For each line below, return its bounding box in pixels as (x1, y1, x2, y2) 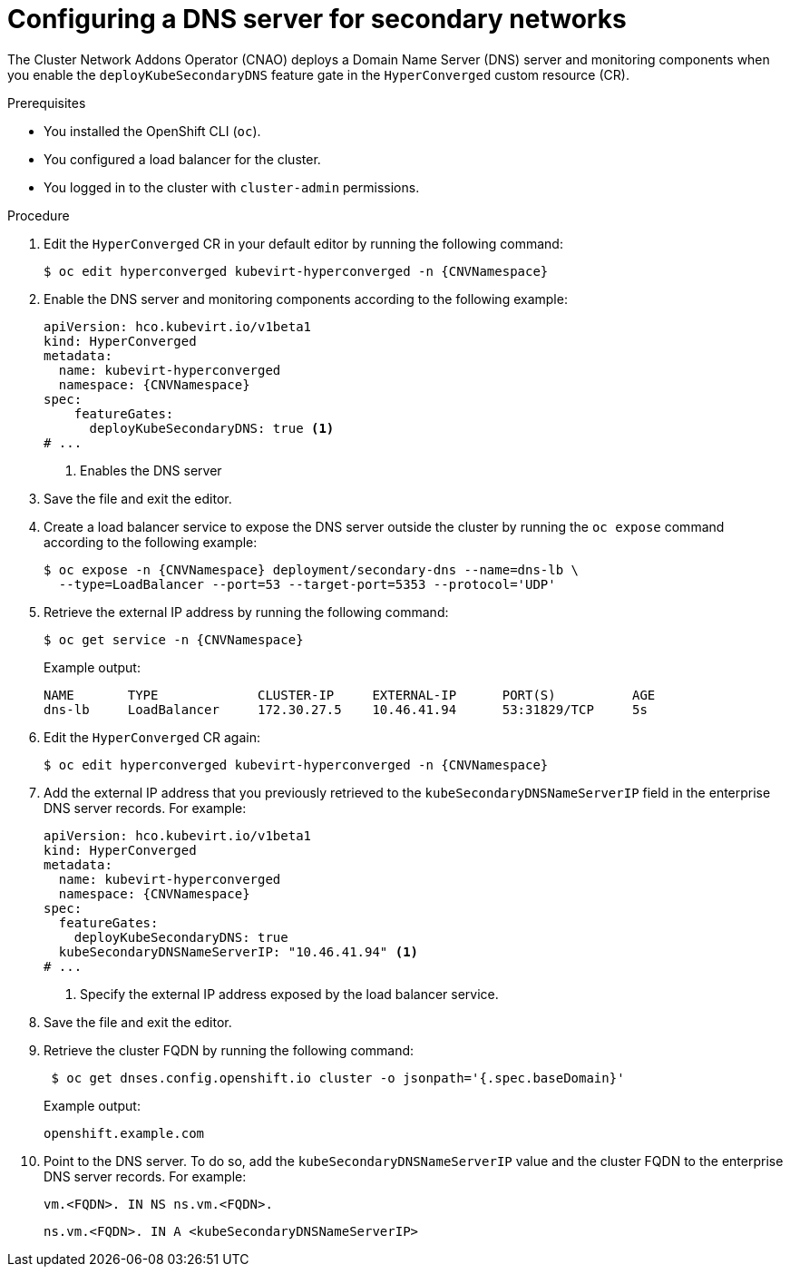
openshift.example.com (44, 1125, 205, 1141)
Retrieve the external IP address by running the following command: (44, 603, 449, 620)
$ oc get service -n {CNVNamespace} (44, 632, 304, 647)
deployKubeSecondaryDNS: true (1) (89, 420, 335, 436)
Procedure (7, 207, 70, 223)
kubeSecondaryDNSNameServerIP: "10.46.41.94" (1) (58, 944, 419, 959)
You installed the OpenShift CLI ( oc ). (44, 122, 261, 139)
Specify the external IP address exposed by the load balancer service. (80, 985, 499, 1002)
